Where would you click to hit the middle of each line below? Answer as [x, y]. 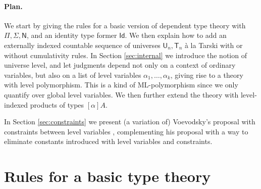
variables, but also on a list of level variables [73, 75]
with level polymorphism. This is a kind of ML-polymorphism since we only [121, 85]
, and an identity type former [72, 35]
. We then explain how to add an [176, 35]
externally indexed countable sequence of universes [82, 45]
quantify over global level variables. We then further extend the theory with [121, 94]
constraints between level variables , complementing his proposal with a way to [126, 131]
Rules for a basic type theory [108, 176]
